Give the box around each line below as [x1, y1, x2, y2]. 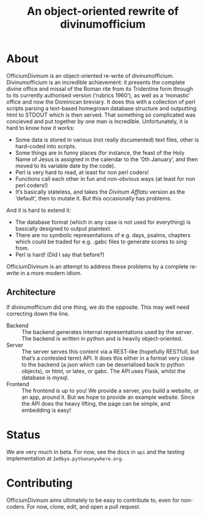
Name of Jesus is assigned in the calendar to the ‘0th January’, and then [15, 155, 198, 163]
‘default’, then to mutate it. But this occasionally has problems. [15, 194, 172, 202]
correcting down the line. [6, 309, 70, 317]
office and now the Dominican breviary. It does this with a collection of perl [6, 98, 196, 105]
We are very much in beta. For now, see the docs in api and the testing [6, 448, 185, 455]
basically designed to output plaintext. [15, 225, 112, 232]
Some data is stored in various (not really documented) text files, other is [15, 136, 199, 143]
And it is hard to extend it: [6, 207, 72, 214]
